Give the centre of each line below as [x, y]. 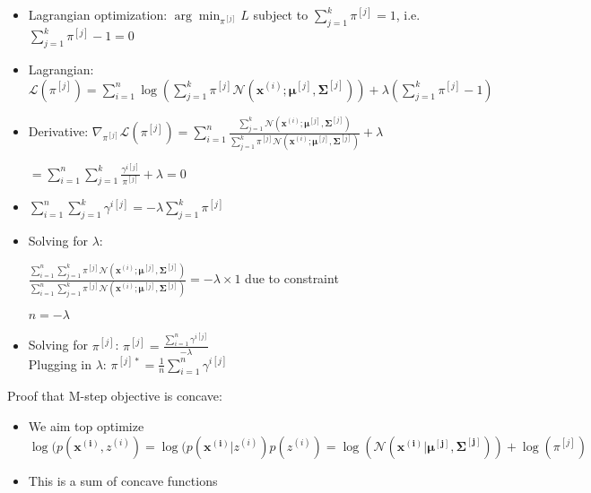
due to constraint [292, 278]
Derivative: [58, 131]
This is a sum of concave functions [123, 480]
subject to [281, 14]
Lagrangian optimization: [98, 14]
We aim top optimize [86, 426]
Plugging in [60, 363]
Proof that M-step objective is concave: [115, 396]
